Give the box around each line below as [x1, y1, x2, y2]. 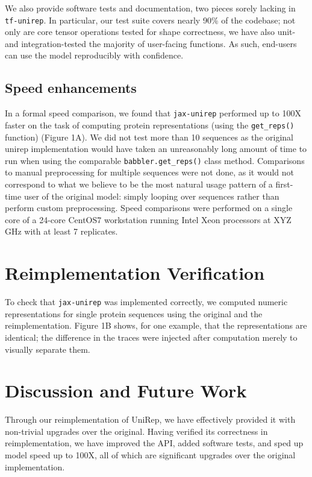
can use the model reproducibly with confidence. [5, 49, 184, 62]
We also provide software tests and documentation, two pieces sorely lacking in [5, 2, 296, 14]
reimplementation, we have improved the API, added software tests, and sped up [5, 437, 304, 449]
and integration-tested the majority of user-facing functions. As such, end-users [5, 37, 297, 49]
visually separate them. [5, 343, 90, 355]
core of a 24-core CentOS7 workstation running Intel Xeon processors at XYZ [5, 213, 292, 226]
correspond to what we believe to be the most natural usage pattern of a [5, 177, 273, 190]
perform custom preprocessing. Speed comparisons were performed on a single [5, 201, 293, 214]
